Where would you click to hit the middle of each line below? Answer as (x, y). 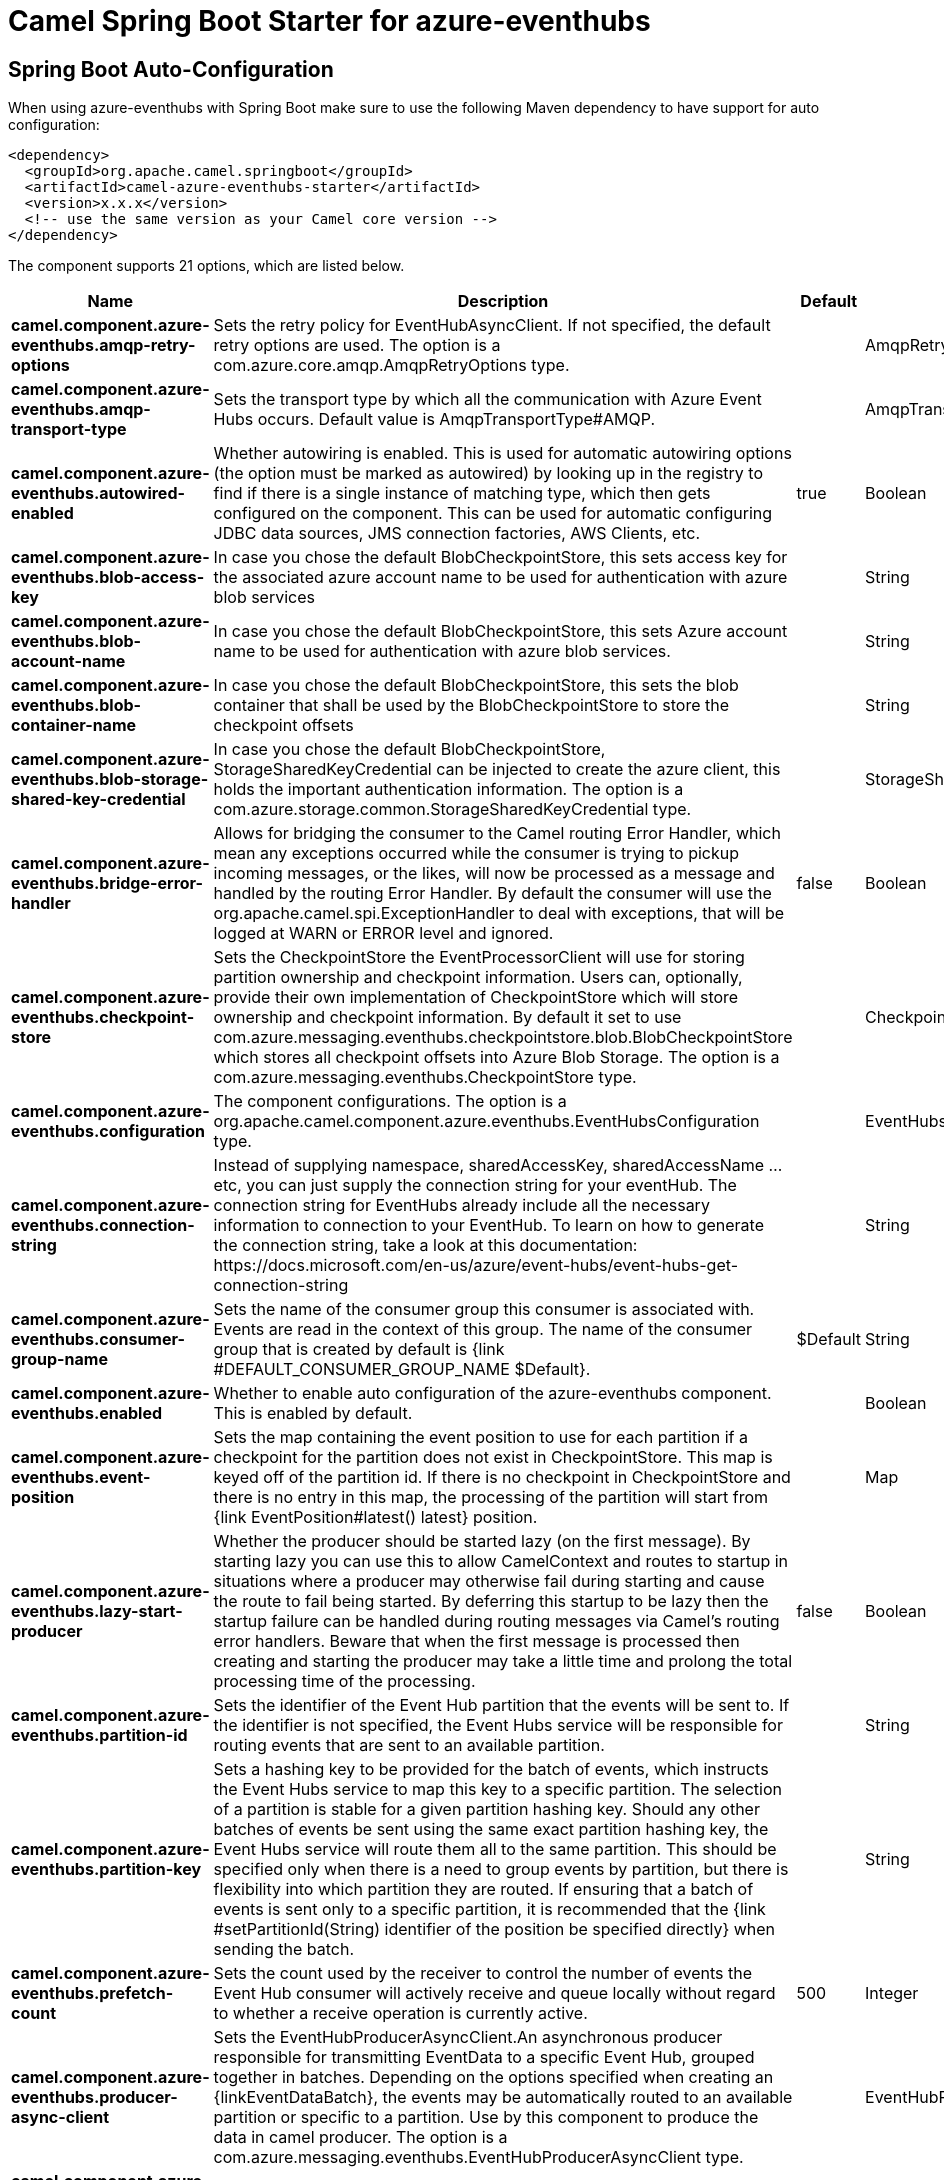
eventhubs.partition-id (99, 1735)
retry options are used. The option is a (357, 345)
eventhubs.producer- (94, 2097)
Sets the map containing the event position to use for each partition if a (480, 1437)
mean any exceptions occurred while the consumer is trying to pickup (476, 853)
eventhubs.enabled (87, 1413)
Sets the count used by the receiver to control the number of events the (483, 1973)
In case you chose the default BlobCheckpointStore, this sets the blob (476, 685)
